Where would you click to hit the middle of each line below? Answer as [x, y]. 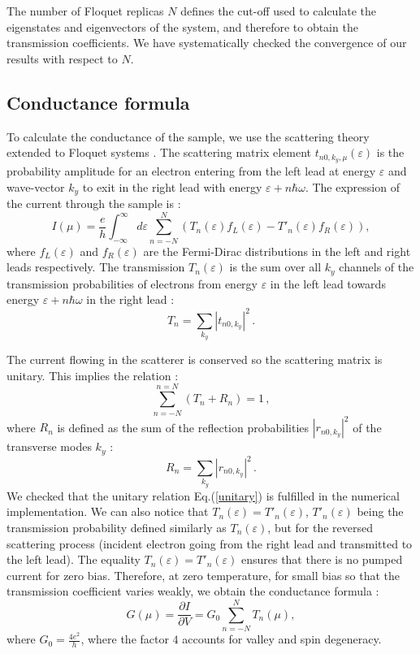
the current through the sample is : [94, 204]
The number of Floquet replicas [85, 11]
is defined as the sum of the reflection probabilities [183, 427]
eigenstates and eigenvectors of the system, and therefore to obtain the [182, 26]
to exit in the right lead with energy [172, 186]
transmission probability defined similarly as [117, 527]
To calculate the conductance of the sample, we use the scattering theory [188, 136]
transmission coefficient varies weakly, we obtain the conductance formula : [193, 591]
